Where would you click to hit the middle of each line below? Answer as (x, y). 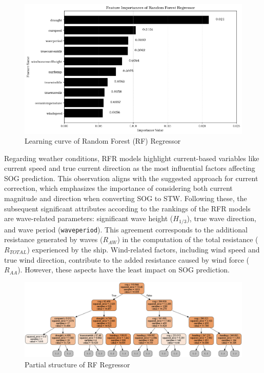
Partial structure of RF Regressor (77, 364)
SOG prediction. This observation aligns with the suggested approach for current (131, 178)
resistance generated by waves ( (54, 239)
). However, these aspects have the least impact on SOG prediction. (124, 270)
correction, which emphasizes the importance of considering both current (118, 188)
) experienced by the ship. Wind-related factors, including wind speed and (143, 249)
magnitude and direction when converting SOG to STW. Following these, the (126, 198)
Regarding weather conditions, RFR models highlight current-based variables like (132, 158)
